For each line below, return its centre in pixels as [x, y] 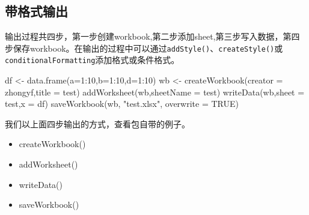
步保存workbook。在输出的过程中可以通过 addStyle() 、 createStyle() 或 [144, 48]
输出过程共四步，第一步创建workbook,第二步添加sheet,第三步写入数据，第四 [152, 36]
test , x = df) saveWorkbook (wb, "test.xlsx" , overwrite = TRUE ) [122, 104]
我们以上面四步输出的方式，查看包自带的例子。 [97, 123]
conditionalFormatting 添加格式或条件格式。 [92, 60]
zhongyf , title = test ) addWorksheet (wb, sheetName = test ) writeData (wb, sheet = [155, 92]
